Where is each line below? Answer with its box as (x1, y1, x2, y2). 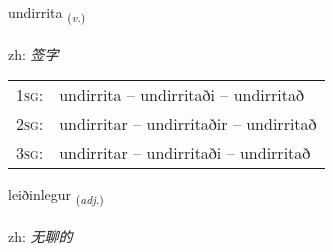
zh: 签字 (8, 43, 59, 64)
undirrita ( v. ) (8, 2, 86, 25)
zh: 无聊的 (8, 226, 73, 247)
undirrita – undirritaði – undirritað (59, 83, 305, 107)
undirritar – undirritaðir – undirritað (59, 112, 317, 136)
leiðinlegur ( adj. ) (8, 184, 104, 208)
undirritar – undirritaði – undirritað (59, 141, 311, 165)
